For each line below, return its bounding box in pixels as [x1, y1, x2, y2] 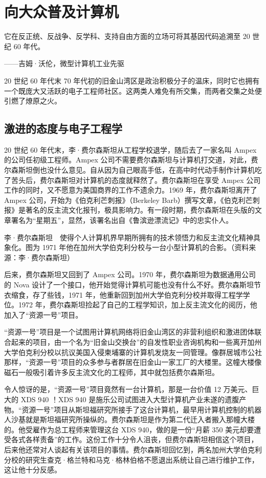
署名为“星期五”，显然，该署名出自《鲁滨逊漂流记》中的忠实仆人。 [11, 215, 233, 225]
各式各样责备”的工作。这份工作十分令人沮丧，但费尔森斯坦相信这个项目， [11, 434, 258, 445]
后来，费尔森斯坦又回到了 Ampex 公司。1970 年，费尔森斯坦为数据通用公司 [4, 269, 256, 280]
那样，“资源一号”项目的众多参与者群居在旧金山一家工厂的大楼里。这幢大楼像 [4, 357, 262, 367]
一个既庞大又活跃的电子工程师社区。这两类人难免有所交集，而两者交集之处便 [4, 85, 262, 96]
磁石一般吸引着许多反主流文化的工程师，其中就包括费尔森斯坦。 [4, 366, 219, 377]
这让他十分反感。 [4, 464, 61, 475]
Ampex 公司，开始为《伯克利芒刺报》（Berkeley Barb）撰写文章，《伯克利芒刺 [4, 194, 260, 205]
